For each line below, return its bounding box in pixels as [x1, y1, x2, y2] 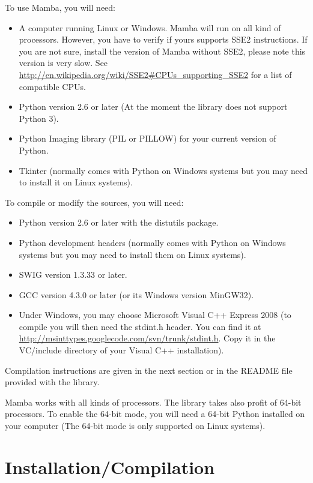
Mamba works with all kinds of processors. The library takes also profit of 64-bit [5, 395, 302, 408]
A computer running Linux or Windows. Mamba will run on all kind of [19, 21, 281, 34]
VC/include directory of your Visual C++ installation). [19, 344, 224, 356]
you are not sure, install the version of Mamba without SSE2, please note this [19, 44, 306, 57]
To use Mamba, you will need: [5, 1, 116, 13]
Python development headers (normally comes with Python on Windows [19, 236, 286, 248]
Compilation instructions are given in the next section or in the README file [5, 364, 293, 376]
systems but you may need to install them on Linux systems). [19, 248, 246, 260]
